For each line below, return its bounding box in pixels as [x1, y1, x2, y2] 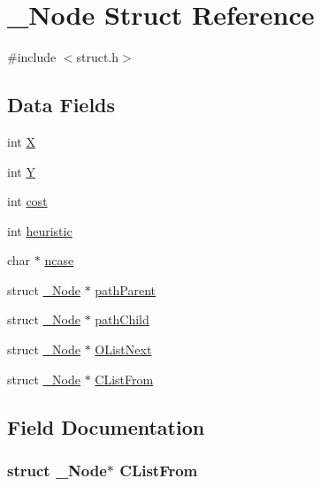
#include [7, 48, 57, 66]
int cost [7, 192, 48, 210]
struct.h [76, 48, 119, 66]
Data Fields [7, 91, 116, 118]
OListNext [95, 340, 152, 359]
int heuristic [7, 221, 73, 239]
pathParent [95, 280, 157, 299]
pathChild [95, 310, 149, 329]
